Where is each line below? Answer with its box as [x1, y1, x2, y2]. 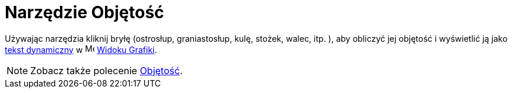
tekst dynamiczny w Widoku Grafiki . [5, 44, 157, 55]
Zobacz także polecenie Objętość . [30, 64, 183, 77]
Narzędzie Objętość [5, 2, 164, 22]
